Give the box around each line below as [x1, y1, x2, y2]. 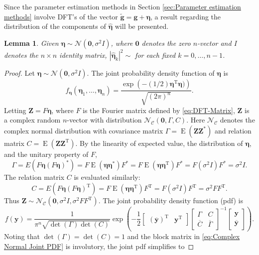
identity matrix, [59, 50, 107, 60]
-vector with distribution [67, 115, 142, 125]
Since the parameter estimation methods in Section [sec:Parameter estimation [4, 1, 241, 11]
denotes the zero [141, 37, 191, 48]
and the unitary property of [4, 148, 89, 159]
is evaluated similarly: [74, 172, 140, 182]
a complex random [4, 115, 61, 125]
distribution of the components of [4, 21, 106, 31]
